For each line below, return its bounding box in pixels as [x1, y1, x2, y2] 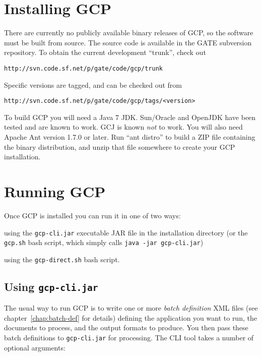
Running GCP [4, 181, 106, 201]
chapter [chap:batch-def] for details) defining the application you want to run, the [4, 312, 257, 323]
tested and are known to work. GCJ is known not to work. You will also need [4, 122, 243, 132]
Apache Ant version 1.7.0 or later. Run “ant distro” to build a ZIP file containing [4, 132, 255, 142]
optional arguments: [4, 342, 65, 352]
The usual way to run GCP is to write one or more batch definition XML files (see [4, 303, 258, 313]
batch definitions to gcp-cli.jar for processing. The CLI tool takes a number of [4, 332, 254, 343]
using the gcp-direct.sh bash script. [4, 254, 120, 264]
